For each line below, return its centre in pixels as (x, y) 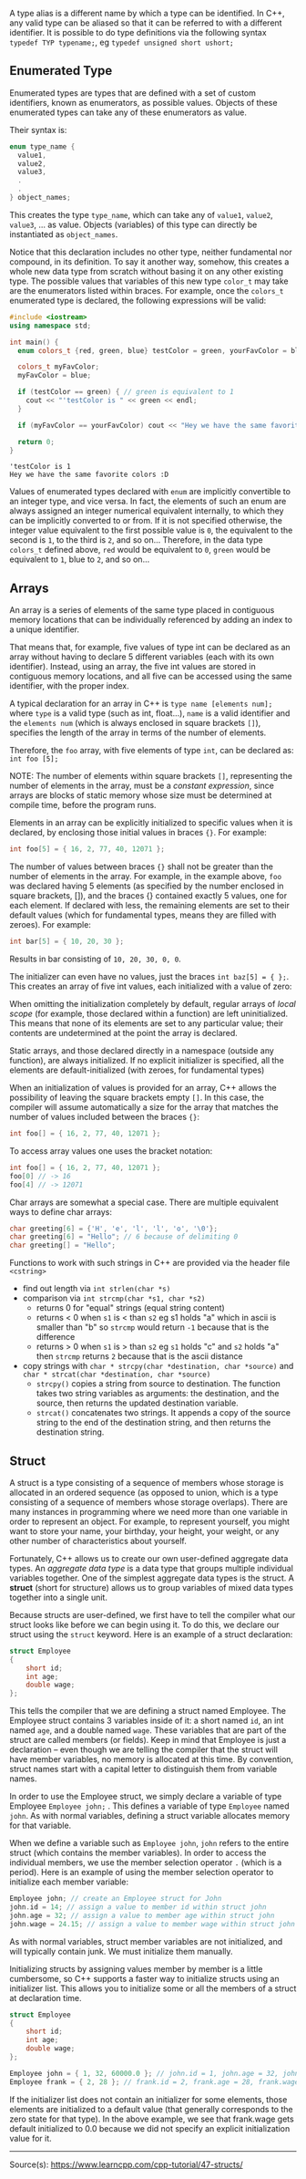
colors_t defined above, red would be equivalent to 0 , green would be (140, 550)
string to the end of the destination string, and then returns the (153, 1423)
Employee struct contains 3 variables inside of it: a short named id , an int (147, 1721)
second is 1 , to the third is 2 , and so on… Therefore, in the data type (136, 540)
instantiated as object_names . (64, 234)
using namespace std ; (51, 326)
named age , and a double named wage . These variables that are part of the (148, 1730)
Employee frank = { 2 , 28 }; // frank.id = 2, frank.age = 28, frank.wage (154, 2082)
